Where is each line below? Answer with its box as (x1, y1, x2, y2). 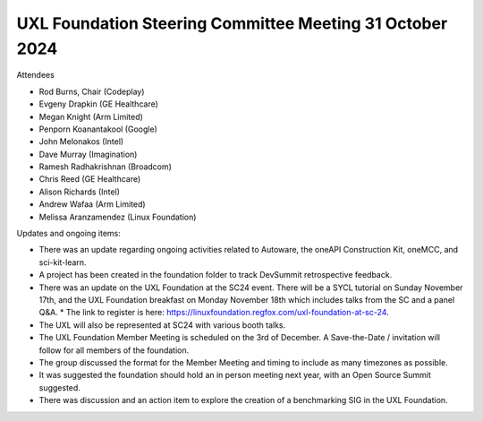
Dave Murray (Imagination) (38, 149, 138, 159)
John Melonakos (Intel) (38, 136, 124, 147)
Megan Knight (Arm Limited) (38, 111, 143, 122)
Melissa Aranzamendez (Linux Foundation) (38, 211, 197, 222)
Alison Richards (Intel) (38, 186, 121, 197)
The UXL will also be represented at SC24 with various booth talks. (38, 319, 286, 331)
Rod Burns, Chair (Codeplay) (38, 86, 145, 97)
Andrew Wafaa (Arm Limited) (38, 199, 147, 210)
